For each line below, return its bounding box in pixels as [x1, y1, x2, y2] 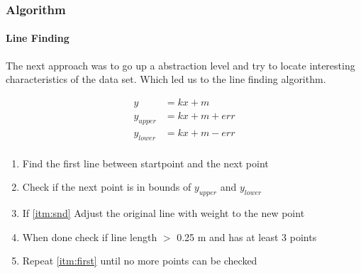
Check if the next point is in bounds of [22, 179, 191, 194]
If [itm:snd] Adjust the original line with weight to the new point [22, 205, 305, 220]
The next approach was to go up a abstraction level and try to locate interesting [6, 57, 355, 72]
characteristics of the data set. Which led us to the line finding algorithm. [6, 72, 326, 87]
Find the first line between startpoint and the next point [22, 155, 269, 170]
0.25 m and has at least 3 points [177, 229, 317, 244]
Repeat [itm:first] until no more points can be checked [22, 253, 257, 268]
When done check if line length [22, 229, 157, 244]
